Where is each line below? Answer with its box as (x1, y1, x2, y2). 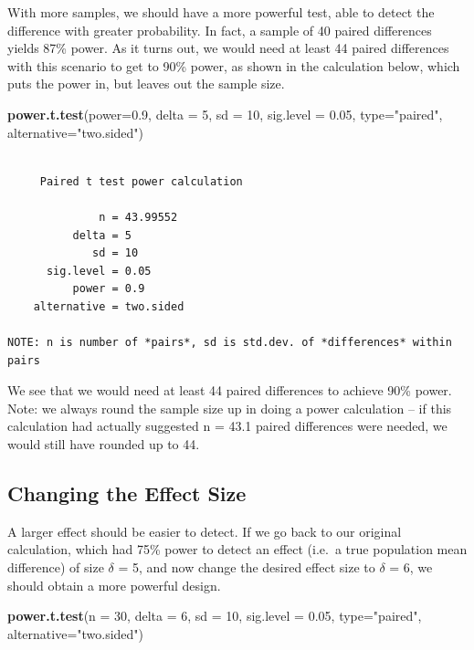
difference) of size (7, 558, 104, 577)
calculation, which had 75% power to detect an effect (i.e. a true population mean (7, 540, 468, 559)
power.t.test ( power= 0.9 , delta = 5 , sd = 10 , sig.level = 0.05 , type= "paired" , (7, 104, 443, 123)
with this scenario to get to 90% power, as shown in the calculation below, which (7, 56, 460, 75)
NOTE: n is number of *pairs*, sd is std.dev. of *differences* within (7, 336, 452, 350)
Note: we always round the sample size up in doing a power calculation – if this (7, 398, 452, 417)
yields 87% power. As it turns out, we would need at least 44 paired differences (7, 38, 449, 58)
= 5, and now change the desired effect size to (118, 558, 375, 577)
